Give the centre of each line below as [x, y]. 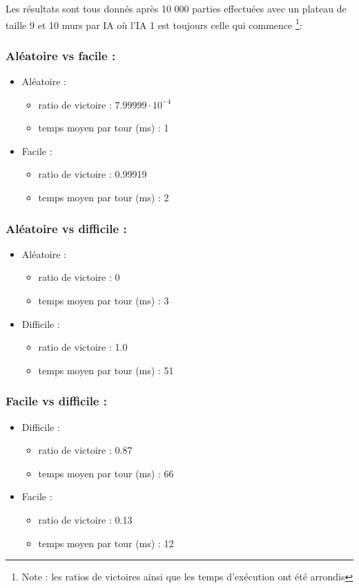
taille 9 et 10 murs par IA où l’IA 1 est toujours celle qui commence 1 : [154, 24]
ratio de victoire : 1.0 [83, 347]
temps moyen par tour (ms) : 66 [106, 473]
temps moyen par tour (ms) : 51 [106, 370]
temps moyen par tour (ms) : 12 [106, 543]
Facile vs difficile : [56, 401]
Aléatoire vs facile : [61, 55]
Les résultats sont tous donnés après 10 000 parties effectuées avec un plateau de [176, 8]
